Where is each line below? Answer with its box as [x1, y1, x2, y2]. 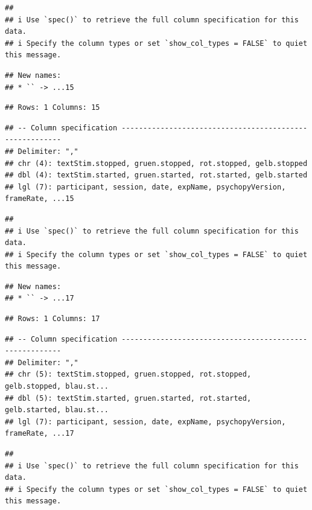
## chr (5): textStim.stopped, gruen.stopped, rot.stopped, [5, 370, 252, 379]
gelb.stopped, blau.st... [5, 382, 109, 391]
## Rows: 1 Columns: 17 [5, 314, 100, 324]
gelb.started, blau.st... [5, 406, 109, 415]
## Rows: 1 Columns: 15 [5, 103, 100, 112]
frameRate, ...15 [5, 194, 74, 203]
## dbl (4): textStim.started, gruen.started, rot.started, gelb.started [5, 171, 308, 180]
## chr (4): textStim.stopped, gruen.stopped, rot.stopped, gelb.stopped [5, 159, 308, 168]
